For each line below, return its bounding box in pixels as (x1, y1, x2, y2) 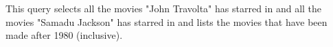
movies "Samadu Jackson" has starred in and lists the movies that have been (5, 14, 328, 29)
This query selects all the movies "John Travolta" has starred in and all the (5, 1, 322, 15)
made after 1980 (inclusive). (5, 28, 123, 42)
